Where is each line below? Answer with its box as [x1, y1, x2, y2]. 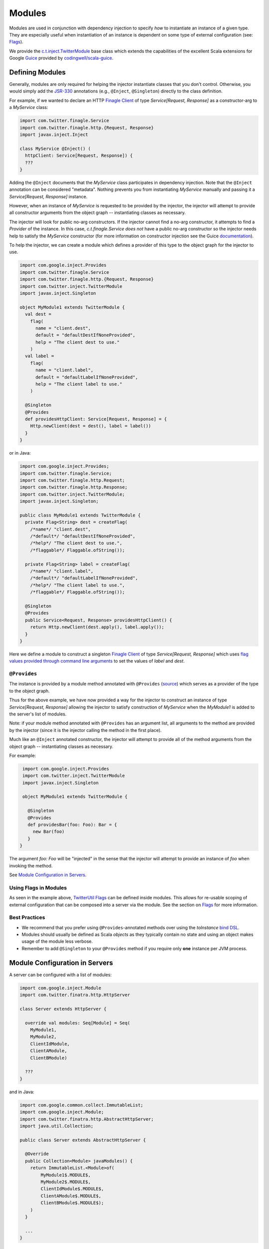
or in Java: [9, 450, 31, 456]
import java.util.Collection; [19, 1123, 94, 1129]
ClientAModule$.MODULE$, [40, 1193, 102, 1199]
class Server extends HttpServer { [19, 1006, 107, 1012]
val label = [25, 353, 54, 359]
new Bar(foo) [32, 829, 65, 834]
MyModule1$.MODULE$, [40, 1172, 91, 1178]
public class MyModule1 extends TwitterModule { [19, 512, 141, 518]
